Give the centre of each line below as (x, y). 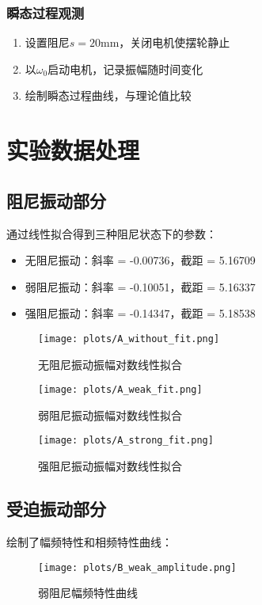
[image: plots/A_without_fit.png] (129, 339)
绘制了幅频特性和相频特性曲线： (89, 541)
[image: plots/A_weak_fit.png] (120, 390)
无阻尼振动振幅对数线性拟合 (110, 364)
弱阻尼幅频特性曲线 (88, 593)
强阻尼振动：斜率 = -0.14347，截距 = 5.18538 (140, 313)
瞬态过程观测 (46, 12)
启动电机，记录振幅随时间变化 (125, 68)
